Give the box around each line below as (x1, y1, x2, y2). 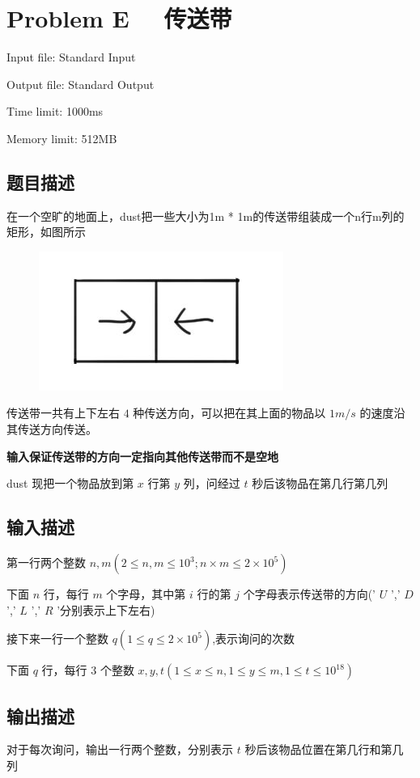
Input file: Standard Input (6, 49, 136, 66)
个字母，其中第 (106, 586, 186, 603)
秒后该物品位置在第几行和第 (244, 741, 392, 758)
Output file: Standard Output (6, 75, 155, 92)
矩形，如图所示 (6, 223, 86, 240)
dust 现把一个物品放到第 (6, 475, 134, 492)
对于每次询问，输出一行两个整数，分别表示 (6, 741, 233, 758)
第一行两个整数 (6, 554, 86, 571)
